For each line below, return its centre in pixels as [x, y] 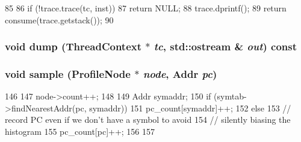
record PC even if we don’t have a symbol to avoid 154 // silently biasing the [148, 120]
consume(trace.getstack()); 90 [59, 19]
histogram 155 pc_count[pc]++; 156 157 [80, 132]
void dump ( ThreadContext [73, 46]
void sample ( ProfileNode [68, 73]
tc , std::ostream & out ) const [225, 46]
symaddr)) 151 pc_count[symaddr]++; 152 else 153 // [190, 108]
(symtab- [230, 96]
